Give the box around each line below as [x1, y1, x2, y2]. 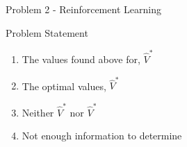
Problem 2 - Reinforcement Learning [6, 2, 161, 16]
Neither [22, 105, 54, 119]
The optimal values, [22, 78, 106, 93]
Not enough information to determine [22, 128, 182, 143]
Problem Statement [6, 25, 88, 40]
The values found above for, [22, 51, 140, 66]
